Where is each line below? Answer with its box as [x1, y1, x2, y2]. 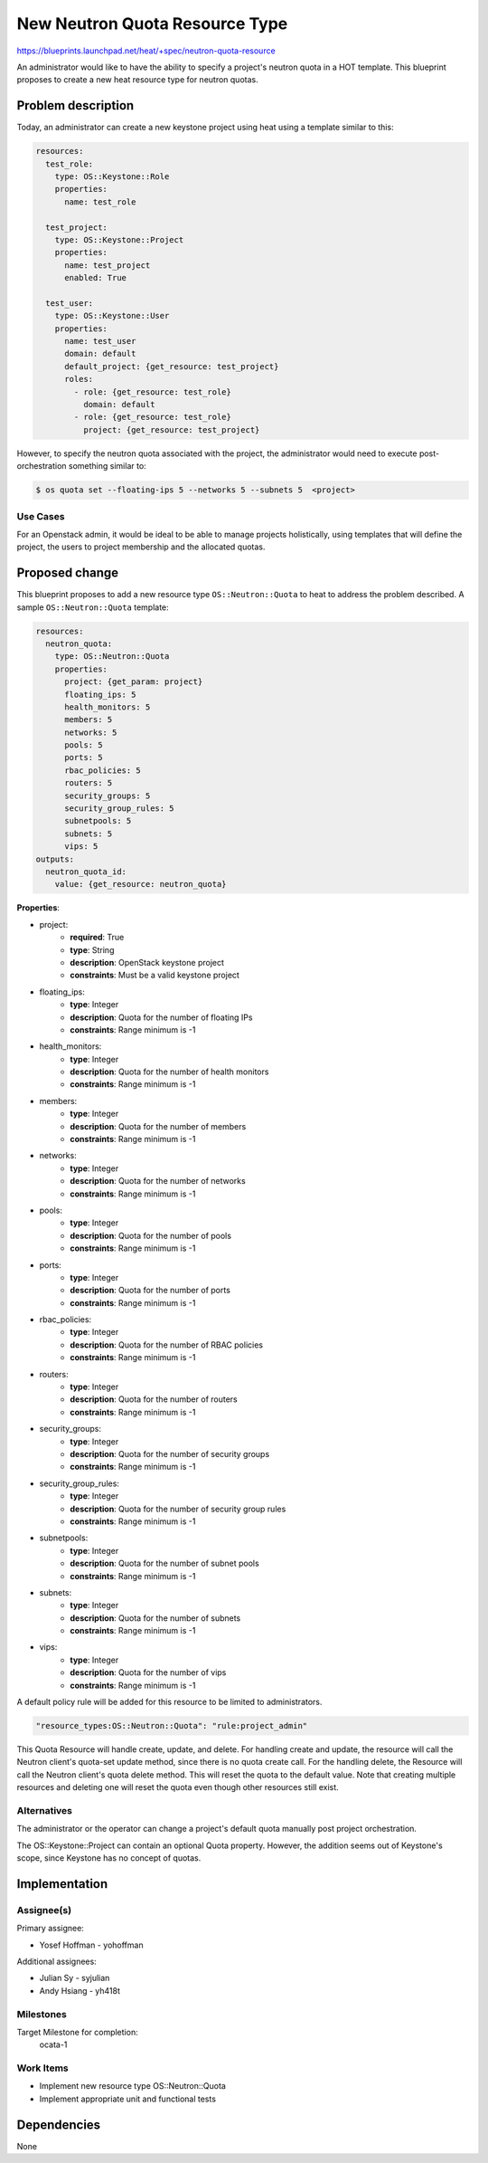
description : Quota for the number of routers [70, 1394, 239, 1405]
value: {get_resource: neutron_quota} [54, 879, 227, 890]
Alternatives [16, 1804, 72, 1816]
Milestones [16, 2007, 67, 2020]
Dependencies [16, 2117, 101, 2132]
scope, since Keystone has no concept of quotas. [16, 1853, 202, 1863]
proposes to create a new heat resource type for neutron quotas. [16, 74, 258, 85]
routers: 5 [64, 778, 113, 788]
